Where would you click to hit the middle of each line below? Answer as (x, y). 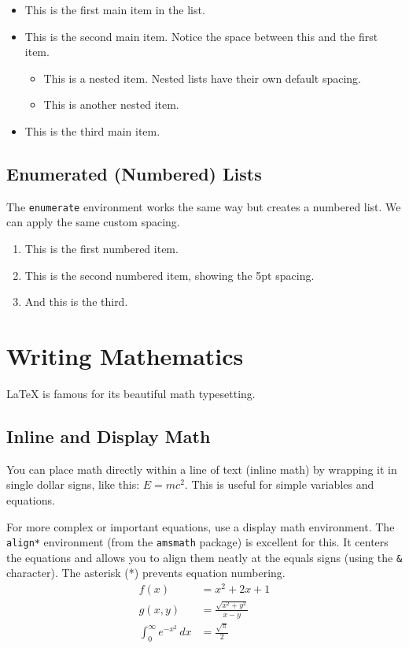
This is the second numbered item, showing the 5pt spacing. (169, 275)
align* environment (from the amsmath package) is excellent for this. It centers (197, 542)
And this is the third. (76, 302)
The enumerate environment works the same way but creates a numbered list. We (204, 206)
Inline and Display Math (109, 436)
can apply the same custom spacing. (93, 222)
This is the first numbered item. (101, 249)
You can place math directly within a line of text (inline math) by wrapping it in (202, 469)
